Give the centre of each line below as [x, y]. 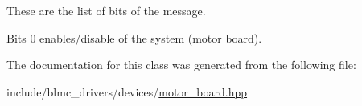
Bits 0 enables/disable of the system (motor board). [134, 37]
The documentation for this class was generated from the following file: [181, 65]
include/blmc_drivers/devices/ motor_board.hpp [127, 91]
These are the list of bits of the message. [106, 10]
